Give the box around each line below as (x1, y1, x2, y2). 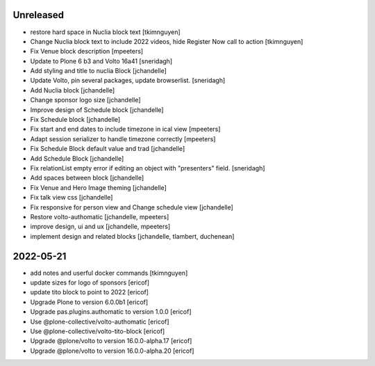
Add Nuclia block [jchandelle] (30, 86, 115, 94)
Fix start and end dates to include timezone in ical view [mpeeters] (30, 125, 221, 134)
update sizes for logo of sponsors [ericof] (30, 278, 149, 287)
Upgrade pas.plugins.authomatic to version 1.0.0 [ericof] (30, 308, 192, 316)
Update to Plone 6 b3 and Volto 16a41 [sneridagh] (30, 56, 173, 65)
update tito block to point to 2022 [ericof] (30, 288, 149, 296)
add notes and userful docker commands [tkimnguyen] (30, 269, 188, 277)
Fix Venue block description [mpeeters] (30, 47, 144, 56)
